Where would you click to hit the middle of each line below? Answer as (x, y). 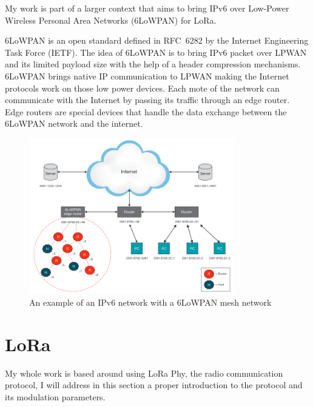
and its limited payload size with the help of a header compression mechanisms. (153, 64)
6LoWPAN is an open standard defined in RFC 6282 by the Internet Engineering (157, 40)
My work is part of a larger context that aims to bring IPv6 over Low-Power (147, 8)
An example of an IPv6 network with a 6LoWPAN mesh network (150, 302)
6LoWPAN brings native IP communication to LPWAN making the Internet (147, 76)
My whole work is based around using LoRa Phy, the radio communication (144, 373)
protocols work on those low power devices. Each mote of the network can (142, 88)
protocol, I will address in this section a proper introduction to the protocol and (154, 385)
